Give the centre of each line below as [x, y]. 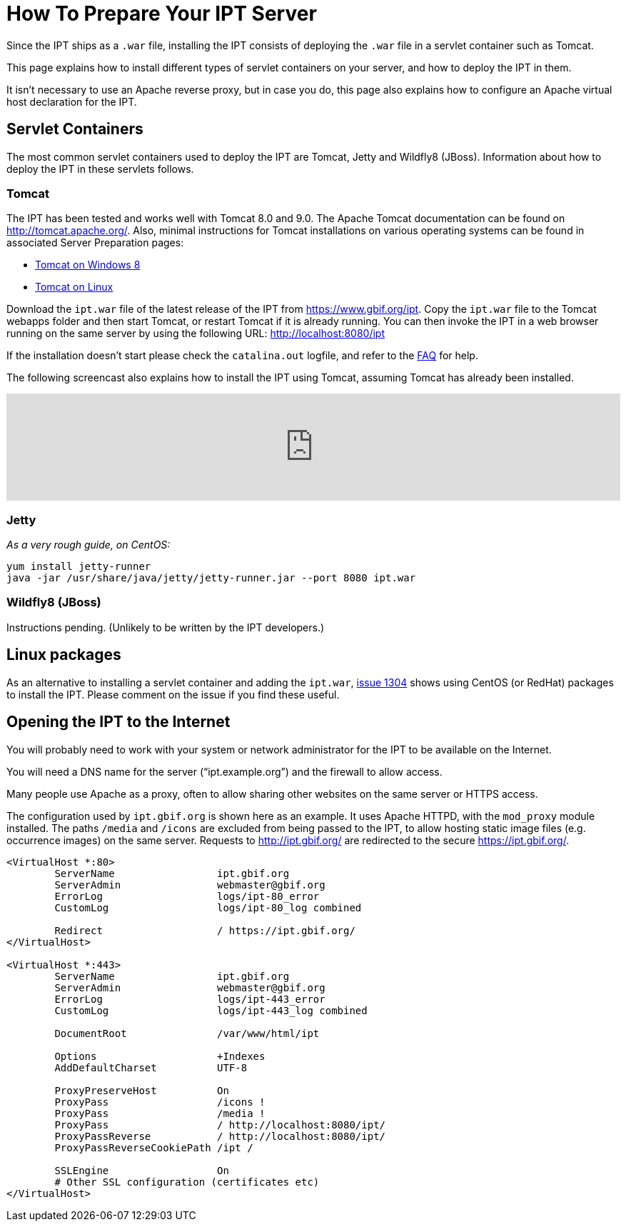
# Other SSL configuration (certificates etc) [187, 1182]
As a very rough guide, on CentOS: [89, 545]
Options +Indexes [160, 1056]
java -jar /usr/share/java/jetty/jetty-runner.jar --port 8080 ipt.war [211, 578]
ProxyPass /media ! [160, 1113]
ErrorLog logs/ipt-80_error [187, 896]
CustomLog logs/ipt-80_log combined [208, 907]
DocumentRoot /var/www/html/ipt [187, 1033]
